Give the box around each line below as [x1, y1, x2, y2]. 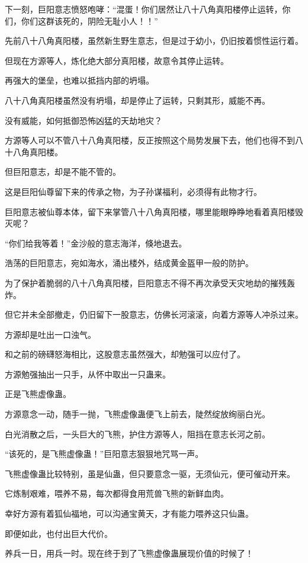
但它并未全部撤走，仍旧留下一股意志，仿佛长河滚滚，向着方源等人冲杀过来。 [5, 308, 303, 321]
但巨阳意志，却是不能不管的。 [5, 165, 121, 178]
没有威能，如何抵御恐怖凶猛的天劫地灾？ [5, 114, 162, 126]
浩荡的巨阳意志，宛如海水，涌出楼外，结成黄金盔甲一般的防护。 [5, 257, 254, 269]
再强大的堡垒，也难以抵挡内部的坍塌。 [5, 74, 154, 87]
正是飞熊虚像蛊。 [5, 388, 71, 400]
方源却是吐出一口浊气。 [5, 328, 96, 340]
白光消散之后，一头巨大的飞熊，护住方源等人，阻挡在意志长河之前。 [5, 427, 270, 440]
